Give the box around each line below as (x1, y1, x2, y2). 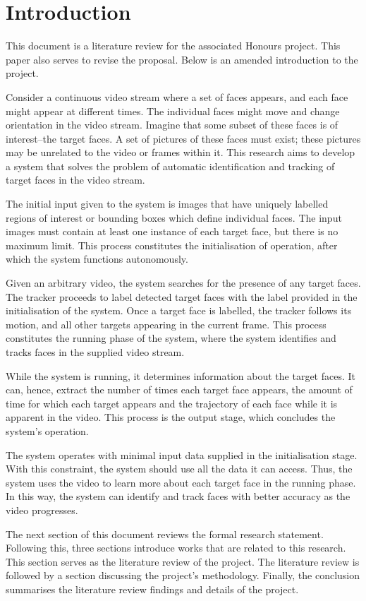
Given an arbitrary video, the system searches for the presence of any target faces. (6, 275, 361, 290)
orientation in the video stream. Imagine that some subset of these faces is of (6, 117, 338, 132)
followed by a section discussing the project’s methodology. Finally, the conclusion (6, 568, 360, 583)
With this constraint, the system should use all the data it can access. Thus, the (6, 461, 353, 476)
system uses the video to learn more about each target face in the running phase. (6, 475, 356, 489)
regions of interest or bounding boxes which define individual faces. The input (6, 210, 342, 225)
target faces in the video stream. (6, 172, 145, 187)
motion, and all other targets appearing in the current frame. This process (6, 316, 327, 331)
